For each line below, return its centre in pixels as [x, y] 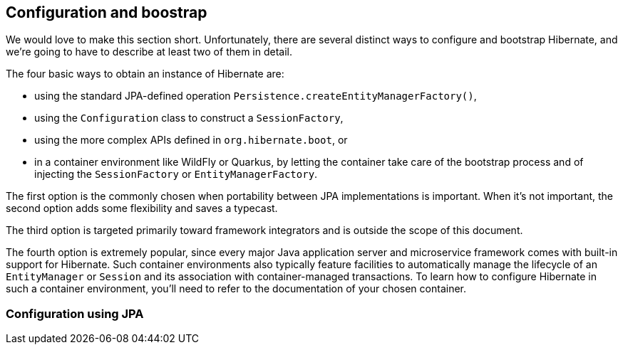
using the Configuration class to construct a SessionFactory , [189, 118]
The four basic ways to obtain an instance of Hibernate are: [145, 74]
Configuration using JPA [75, 313]
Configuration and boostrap [107, 12]
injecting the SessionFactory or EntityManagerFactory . [176, 174]
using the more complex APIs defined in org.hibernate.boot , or [191, 140]
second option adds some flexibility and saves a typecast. [142, 208]
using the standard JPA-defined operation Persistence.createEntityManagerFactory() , [256, 96]
